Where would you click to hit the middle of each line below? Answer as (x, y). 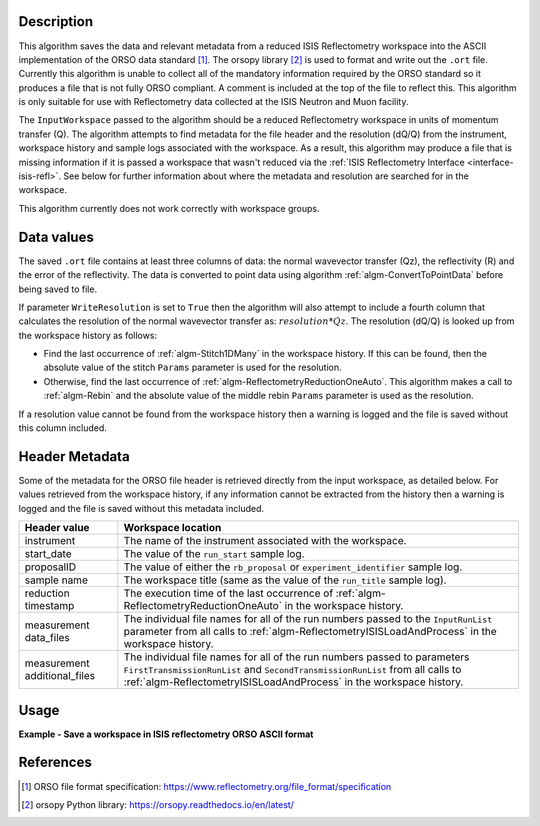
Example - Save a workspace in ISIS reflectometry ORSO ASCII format (166, 734)
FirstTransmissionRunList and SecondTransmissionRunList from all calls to (292, 670)
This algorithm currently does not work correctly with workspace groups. (169, 208)
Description (56, 21)
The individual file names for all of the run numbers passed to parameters (296, 657)
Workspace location (172, 528)
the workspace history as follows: (88, 335)
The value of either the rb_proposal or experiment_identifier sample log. (293, 567)
